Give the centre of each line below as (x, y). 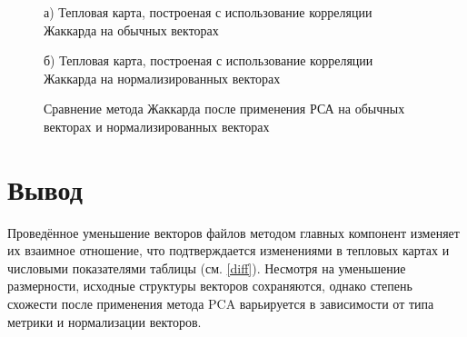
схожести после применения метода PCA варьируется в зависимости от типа (221, 304)
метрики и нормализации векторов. (104, 321)
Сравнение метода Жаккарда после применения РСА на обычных (224, 109)
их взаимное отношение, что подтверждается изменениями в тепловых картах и (229, 250)
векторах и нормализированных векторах (157, 126)
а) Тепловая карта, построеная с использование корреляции (208, 12)
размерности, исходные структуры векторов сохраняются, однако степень (210, 286)
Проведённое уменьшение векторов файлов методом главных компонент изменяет (233, 232)
